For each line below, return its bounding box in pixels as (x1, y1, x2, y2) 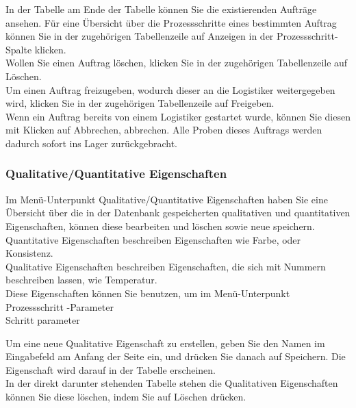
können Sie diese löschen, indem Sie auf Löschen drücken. (5, 390, 246, 404)
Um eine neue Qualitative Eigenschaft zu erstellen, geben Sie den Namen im (5, 335, 325, 350)
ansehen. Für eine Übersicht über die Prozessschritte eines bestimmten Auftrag (5, 15, 337, 29)
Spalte (5, 42, 32, 56)
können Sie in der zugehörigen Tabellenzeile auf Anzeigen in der (5, 29, 274, 43)
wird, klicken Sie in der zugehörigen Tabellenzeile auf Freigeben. (5, 96, 275, 110)
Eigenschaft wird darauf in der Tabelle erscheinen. (5, 362, 216, 377)
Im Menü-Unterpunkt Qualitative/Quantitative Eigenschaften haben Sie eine (5, 192, 328, 206)
